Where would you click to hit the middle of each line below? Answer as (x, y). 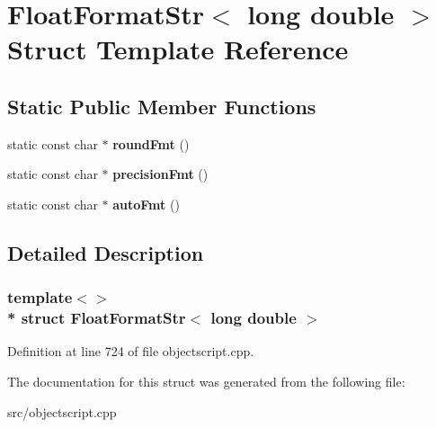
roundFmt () (151, 143)
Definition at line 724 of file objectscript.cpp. (131, 351)
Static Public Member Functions (162, 106)
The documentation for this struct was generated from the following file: (206, 382)
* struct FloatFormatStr (97, 318)
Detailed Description (106, 252)
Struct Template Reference (178, 49)
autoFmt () (146, 204)
